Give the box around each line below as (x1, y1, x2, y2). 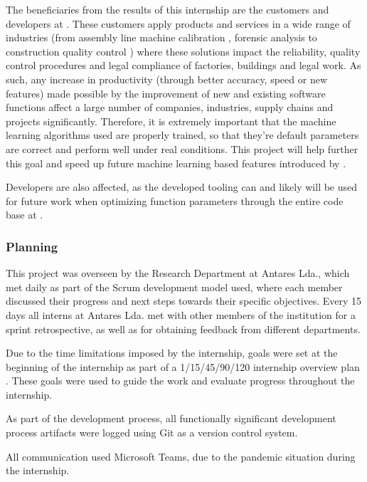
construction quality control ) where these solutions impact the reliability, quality (6, 43, 361, 58)
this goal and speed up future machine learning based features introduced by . (6, 155, 346, 170)
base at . (6, 207, 43, 222)
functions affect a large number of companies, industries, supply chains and (6, 100, 334, 115)
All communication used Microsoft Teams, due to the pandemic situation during (6, 449, 356, 463)
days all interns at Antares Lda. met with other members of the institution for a (6, 307, 356, 322)
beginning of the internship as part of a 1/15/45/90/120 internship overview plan (6, 359, 360, 374)
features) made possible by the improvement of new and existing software (6, 85, 326, 100)
